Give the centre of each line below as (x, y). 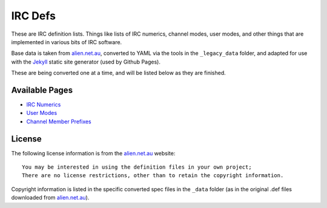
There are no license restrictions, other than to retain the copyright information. (153, 176)
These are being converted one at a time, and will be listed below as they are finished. (119, 73)
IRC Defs (33, 16)
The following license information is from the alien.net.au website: (93, 153)
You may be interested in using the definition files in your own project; (137, 167)
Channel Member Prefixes (59, 122)
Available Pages (42, 90)
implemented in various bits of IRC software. (67, 42)
